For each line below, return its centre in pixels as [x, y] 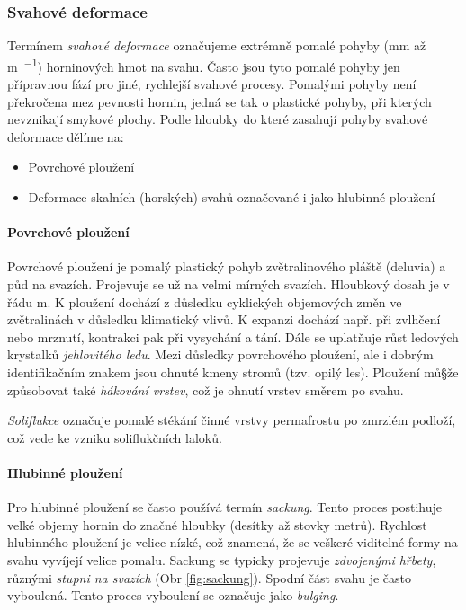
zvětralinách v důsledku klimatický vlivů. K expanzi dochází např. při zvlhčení [224, 319]
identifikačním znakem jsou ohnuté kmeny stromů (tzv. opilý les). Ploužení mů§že [233, 371]
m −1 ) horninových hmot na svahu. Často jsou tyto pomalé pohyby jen [204, 65]
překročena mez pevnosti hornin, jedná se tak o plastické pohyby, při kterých [220, 101]
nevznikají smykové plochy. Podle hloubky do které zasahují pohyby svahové [218, 119]
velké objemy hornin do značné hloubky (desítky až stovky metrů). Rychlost [217, 524]
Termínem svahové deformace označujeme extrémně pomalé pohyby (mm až [217, 45]
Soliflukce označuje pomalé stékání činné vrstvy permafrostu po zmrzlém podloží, [232, 420]
